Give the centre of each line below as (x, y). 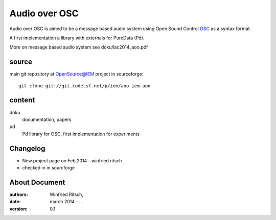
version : (18, 209)
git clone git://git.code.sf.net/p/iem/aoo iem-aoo (85, 86)
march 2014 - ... (66, 202)
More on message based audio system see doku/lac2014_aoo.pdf (79, 47)
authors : (19, 194)
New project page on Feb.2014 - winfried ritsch (72, 160)
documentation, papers (47, 119)
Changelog (27, 148)
